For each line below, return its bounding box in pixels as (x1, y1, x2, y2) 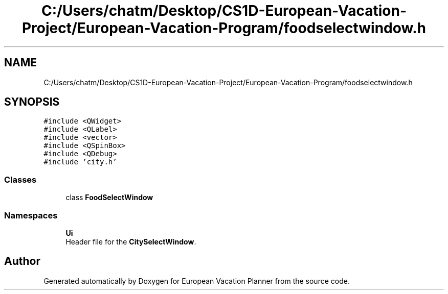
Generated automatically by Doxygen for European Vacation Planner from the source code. (43, 276, 350, 285)
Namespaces (4, 210, 58, 220)
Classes (4, 174, 37, 185)
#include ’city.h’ (43, 158, 117, 166)
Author (4, 255, 40, 268)
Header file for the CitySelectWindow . (65, 237, 196, 246)
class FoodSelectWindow (65, 193, 153, 202)
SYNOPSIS (4, 95, 60, 109)
